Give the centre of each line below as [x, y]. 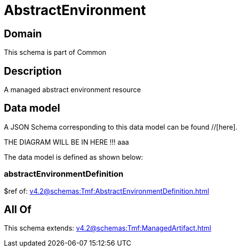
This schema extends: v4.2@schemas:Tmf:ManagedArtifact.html [108, 228]
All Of [18, 210]
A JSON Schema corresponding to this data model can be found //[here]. [121, 127]
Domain [23, 33]
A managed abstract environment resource [73, 90]
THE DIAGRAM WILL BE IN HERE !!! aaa [67, 142]
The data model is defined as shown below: [74, 157]
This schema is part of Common [55, 52]
